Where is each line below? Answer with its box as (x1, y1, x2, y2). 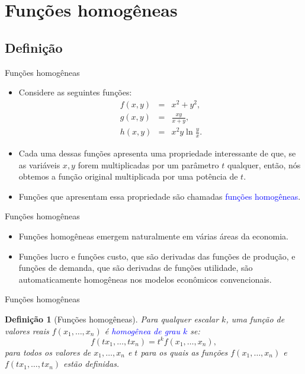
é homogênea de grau (104, 324, 180, 337)
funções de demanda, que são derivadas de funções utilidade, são (18, 261, 253, 274)
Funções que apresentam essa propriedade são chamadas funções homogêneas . (18, 190, 301, 202)
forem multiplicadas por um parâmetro (78, 158, 219, 171)
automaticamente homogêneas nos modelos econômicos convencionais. (18, 273, 272, 285)
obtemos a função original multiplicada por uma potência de (18, 170, 238, 183)
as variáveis (18, 158, 60, 171)
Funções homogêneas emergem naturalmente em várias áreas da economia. (18, 229, 288, 242)
